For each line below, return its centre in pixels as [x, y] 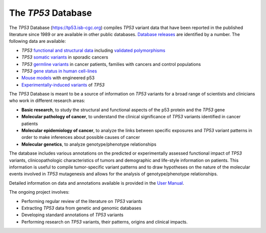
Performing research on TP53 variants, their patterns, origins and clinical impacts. [105, 222]
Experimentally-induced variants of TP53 [63, 85]
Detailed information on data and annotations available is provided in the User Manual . [97, 183]
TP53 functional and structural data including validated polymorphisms [93, 50]
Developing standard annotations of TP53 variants [72, 215]
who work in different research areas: [47, 100]
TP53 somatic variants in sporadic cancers [65, 57]
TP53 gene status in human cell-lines [59, 71]
